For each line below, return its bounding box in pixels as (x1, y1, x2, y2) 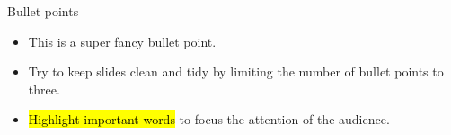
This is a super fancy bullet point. (28, 31, 217, 50)
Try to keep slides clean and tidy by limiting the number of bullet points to (28, 62, 444, 81)
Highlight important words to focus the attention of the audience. (28, 110, 390, 129)
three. (28, 79, 60, 98)
